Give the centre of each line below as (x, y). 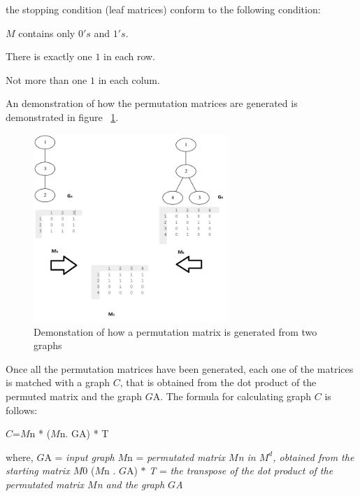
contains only (47, 33)
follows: (22, 410)
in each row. (130, 56)
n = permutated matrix (176, 456)
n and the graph (131, 484)
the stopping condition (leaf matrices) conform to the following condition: (163, 9)
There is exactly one (49, 56)
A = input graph (79, 456)
